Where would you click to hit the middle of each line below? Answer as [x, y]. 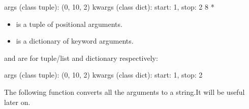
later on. [17, 102]
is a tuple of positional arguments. [69, 24]
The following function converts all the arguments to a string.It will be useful [124, 92]
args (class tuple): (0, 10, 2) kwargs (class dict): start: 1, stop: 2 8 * [109, 7]
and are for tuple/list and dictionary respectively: [81, 58]
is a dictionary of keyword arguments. [75, 41]
